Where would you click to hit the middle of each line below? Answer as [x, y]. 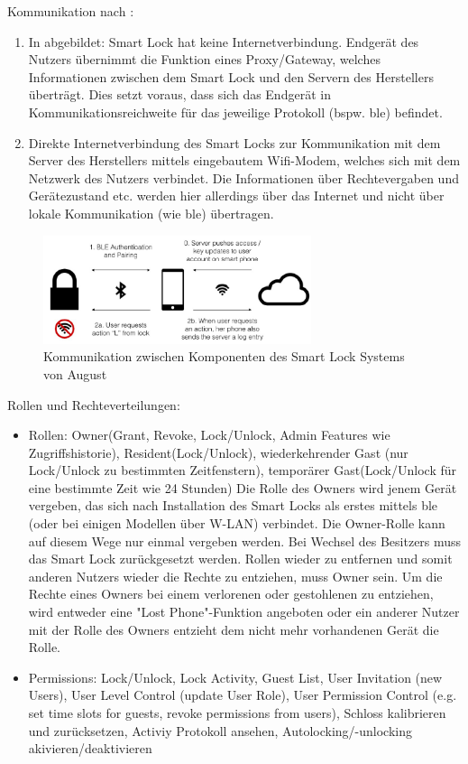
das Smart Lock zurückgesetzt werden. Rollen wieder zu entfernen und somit [240, 559]
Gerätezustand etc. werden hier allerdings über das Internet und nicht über [236, 196]
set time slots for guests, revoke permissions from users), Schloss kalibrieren [237, 713]
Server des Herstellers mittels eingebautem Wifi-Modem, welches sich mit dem [244, 160]
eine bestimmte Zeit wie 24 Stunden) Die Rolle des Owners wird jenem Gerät [243, 487]
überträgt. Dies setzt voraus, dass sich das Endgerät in [179, 94]
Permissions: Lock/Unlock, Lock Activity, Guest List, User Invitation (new [235, 677]
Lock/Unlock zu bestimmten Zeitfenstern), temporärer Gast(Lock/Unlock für [242, 470]
